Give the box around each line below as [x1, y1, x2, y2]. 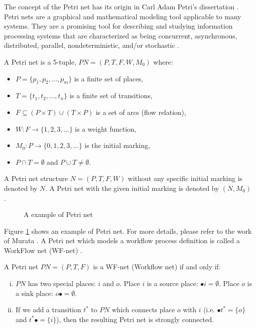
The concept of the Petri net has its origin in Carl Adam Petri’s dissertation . [4, 1, 239, 11]
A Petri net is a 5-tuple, [4, 56, 76, 67]
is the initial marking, [84, 140, 150, 150]
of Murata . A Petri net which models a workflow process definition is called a [4, 235, 240, 246]
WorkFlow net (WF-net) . [4, 245, 82, 255]
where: [153, 56, 173, 67]
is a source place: [146, 278, 198, 289]
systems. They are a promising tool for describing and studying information [4, 21, 233, 31]
